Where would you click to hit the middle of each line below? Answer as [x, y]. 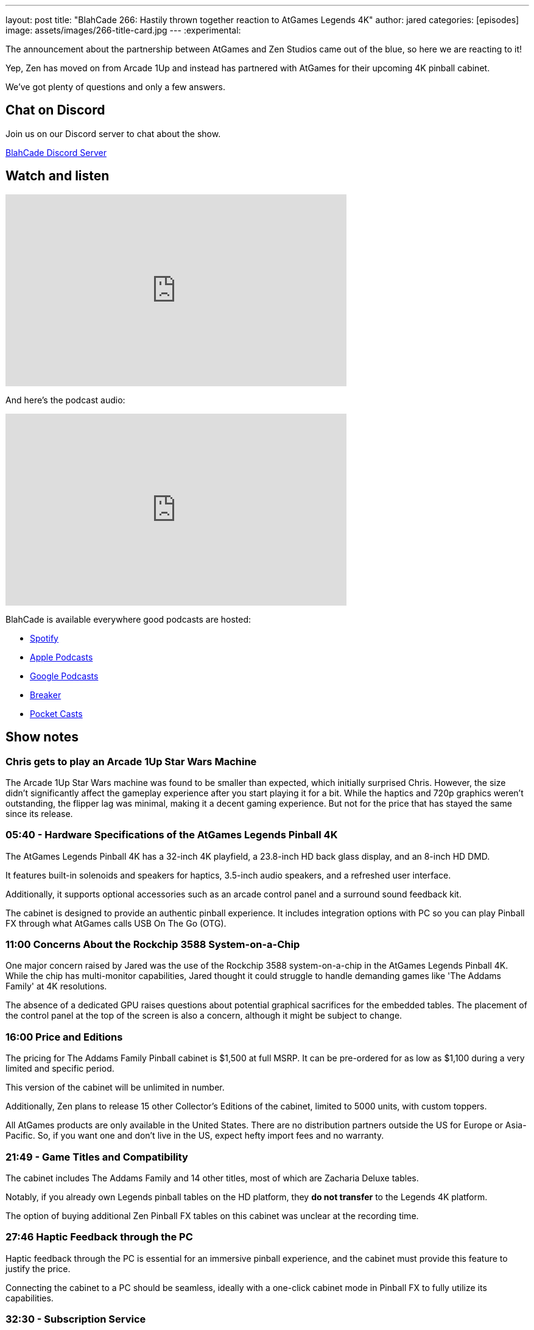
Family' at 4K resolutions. [56, 986]
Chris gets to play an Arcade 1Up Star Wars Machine [131, 761]
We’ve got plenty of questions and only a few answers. [115, 87]
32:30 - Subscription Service [76, 1319]
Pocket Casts [56, 713]
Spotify [44, 638]
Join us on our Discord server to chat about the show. [113, 133]
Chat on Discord [55, 110]
